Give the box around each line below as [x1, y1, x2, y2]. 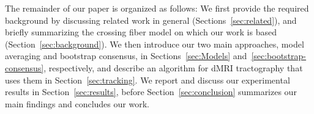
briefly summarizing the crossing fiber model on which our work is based [5, 26, 277, 38]
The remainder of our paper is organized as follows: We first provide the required [5, 2, 309, 14]
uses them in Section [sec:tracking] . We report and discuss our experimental [5, 73, 290, 86]
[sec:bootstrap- [251, 49, 307, 62]
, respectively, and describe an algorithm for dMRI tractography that [43, 61, 303, 74]
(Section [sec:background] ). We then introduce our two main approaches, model [5, 37, 304, 50]
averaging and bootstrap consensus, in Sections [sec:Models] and [5, 49, 247, 62]
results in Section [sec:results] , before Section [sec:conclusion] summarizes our [5, 85, 297, 98]
